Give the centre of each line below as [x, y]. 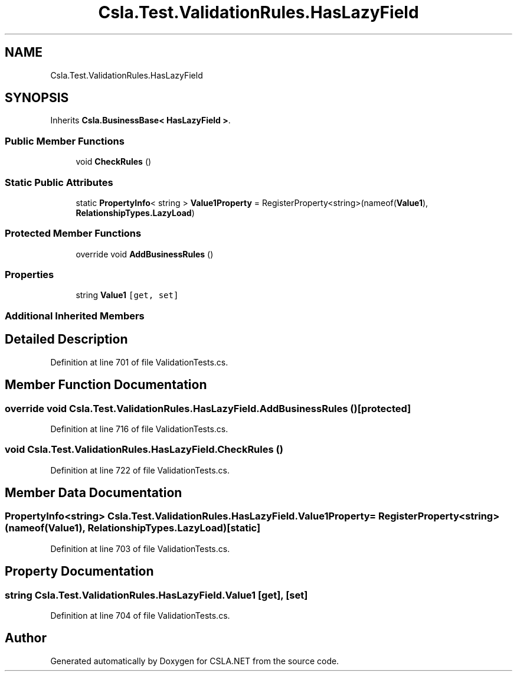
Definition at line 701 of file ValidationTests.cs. [139, 362]
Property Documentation [79, 572]
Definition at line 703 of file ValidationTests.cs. [140, 548]
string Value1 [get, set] [127, 295]
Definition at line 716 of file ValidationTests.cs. [139, 429]
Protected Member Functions [73, 234]
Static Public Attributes [59, 182]
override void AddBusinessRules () [145, 254]
